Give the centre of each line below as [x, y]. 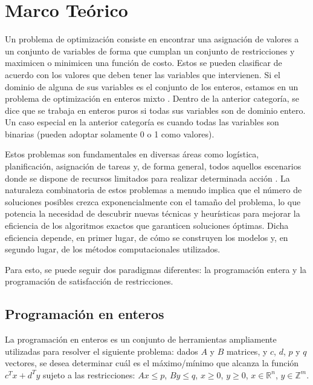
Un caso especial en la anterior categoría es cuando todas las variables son [142, 122]
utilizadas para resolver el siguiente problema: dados [102, 351]
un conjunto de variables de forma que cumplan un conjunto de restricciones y [150, 51]
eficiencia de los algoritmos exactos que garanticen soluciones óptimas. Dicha [147, 225]
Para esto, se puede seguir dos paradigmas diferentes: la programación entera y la [156, 269]
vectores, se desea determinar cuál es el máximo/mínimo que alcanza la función [152, 363]
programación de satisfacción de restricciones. [89, 281]
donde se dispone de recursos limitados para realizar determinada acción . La [147, 178]
